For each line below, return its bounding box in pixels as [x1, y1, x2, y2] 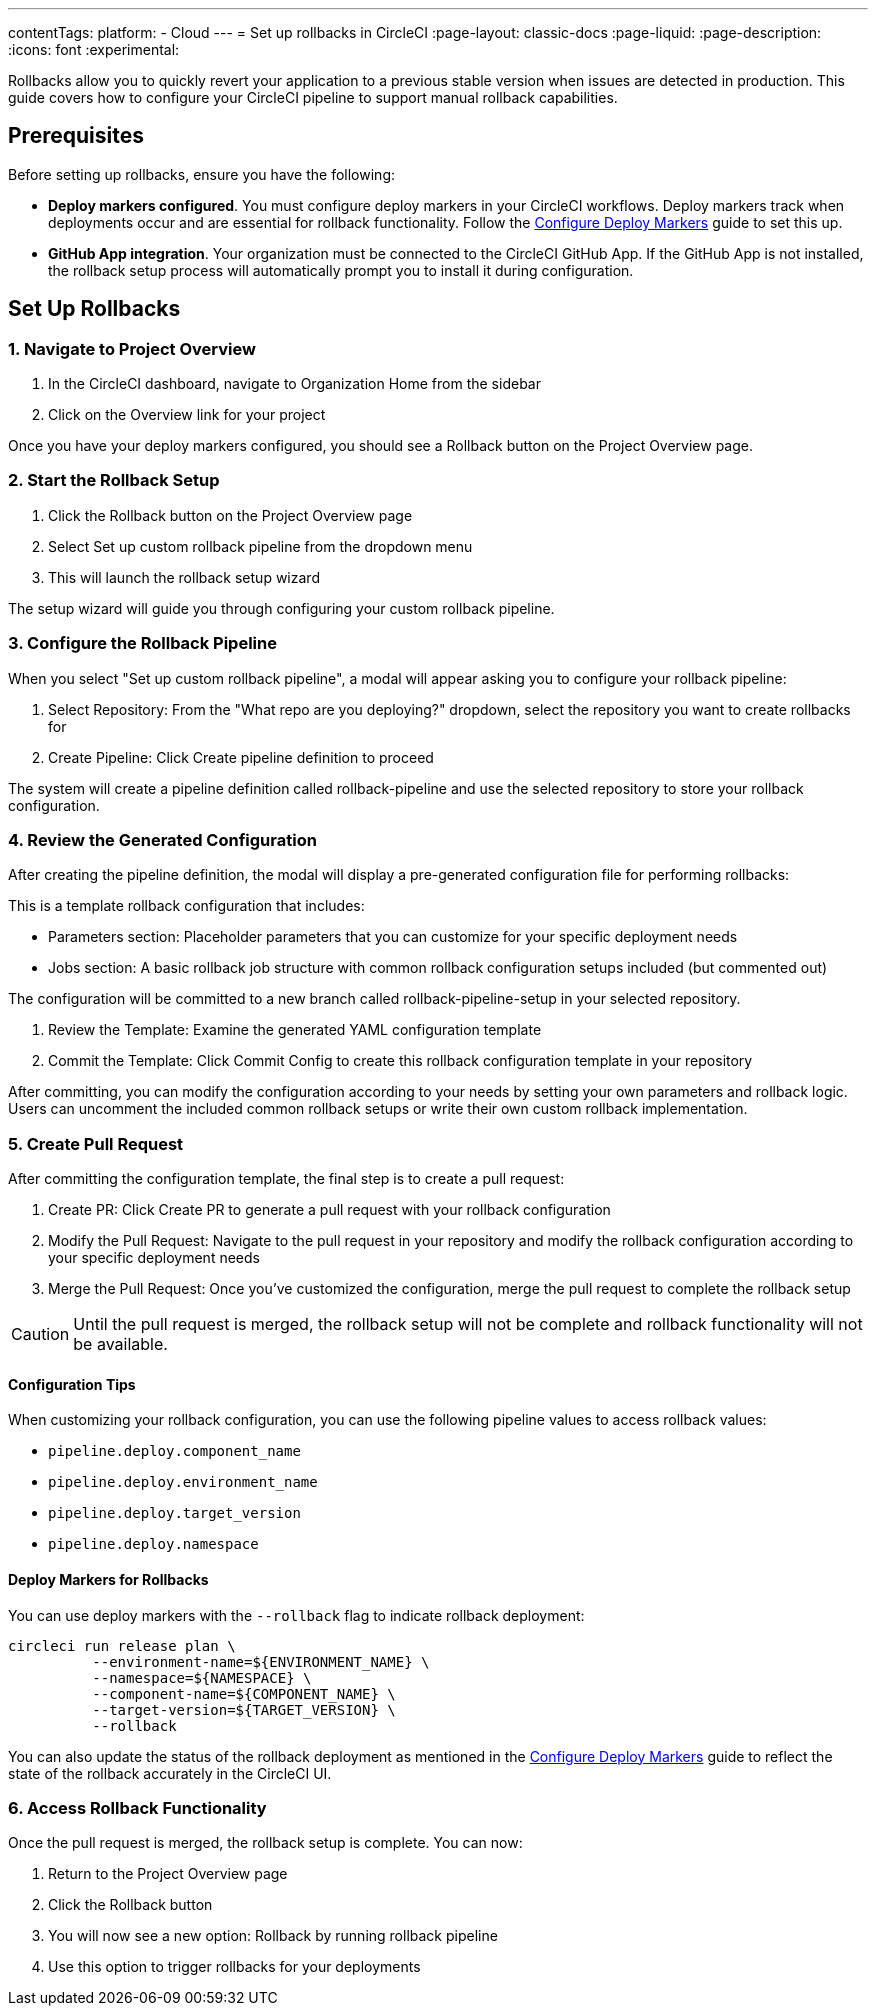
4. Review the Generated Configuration [8, 829, 317, 850]
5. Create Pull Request [8, 1133, 184, 1154]
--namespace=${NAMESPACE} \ [92, 1669, 312, 1686]
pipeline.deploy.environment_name [48, 1474, 318, 1491]
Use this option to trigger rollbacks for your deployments [48, 1958, 421, 1976]
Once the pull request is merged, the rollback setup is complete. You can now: [8, 1834, 523, 1852]
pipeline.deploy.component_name [48, 1443, 301, 1460]
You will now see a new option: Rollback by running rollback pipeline [48, 1927, 498, 1945]
